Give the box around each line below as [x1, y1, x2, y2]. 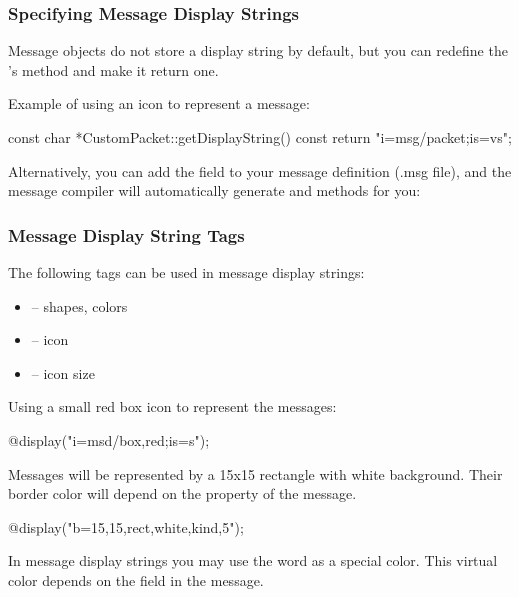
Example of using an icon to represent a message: [8, 93, 310, 114]
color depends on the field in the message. [8, 569, 264, 590]
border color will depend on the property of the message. [8, 483, 357, 504]
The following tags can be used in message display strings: [8, 262, 365, 282]
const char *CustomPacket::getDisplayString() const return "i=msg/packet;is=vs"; [8, 127, 512, 147]
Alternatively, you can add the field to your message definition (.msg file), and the [8, 160, 512, 181]
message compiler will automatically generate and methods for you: [8, 180, 421, 201]
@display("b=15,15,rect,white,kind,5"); [8, 516, 244, 537]
